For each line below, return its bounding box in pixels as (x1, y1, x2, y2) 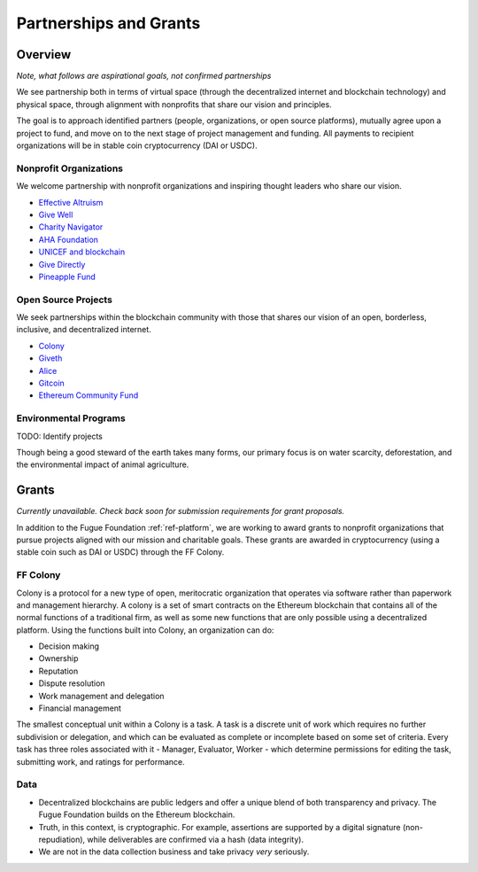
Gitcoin (38, 378, 66, 388)
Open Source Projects (16, 293, 112, 306)
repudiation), (38, 834, 86, 845)
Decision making (38, 641, 100, 651)
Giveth (38, 353, 63, 363)
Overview (16, 47, 72, 62)
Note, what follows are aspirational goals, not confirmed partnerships (16, 71, 272, 82)
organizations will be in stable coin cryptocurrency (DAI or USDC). (16, 140, 258, 151)
